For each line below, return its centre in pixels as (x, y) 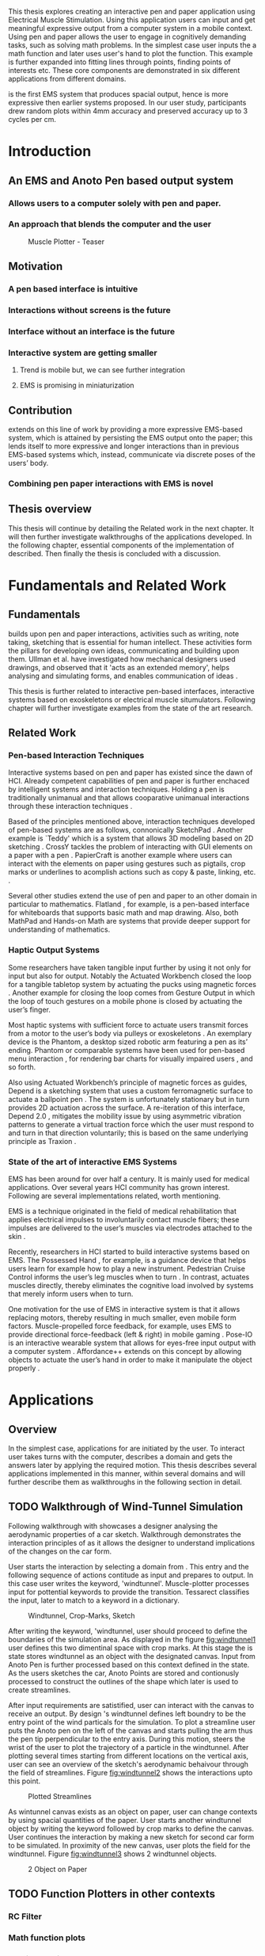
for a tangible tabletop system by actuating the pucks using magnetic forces (132, 984)
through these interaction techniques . (70, 806)
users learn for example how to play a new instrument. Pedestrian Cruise (127, 1269)
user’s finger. (30, 1009)
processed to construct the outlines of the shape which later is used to (123, 1681)
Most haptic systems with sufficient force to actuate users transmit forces (129, 1024)
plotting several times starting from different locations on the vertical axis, (129, 1756)
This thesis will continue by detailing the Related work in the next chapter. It (131, 528)
